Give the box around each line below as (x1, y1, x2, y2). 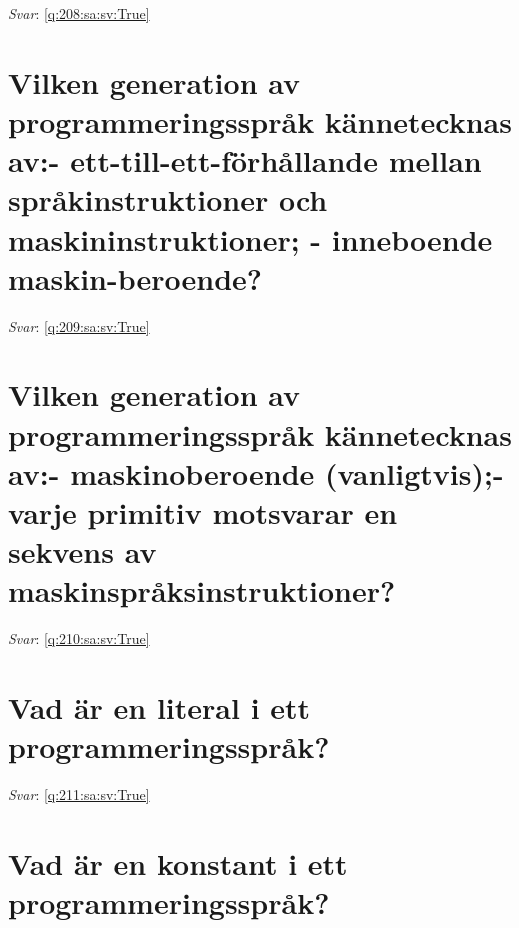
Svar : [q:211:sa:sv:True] (8, 784, 150, 805)
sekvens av (8, 531, 157, 572)
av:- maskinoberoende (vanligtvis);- (8, 452, 504, 493)
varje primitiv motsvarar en (8, 492, 398, 532)
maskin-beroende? (8, 257, 263, 298)
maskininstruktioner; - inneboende (8, 218, 493, 259)
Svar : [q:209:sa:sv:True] (8, 315, 150, 336)
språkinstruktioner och (8, 179, 328, 220)
